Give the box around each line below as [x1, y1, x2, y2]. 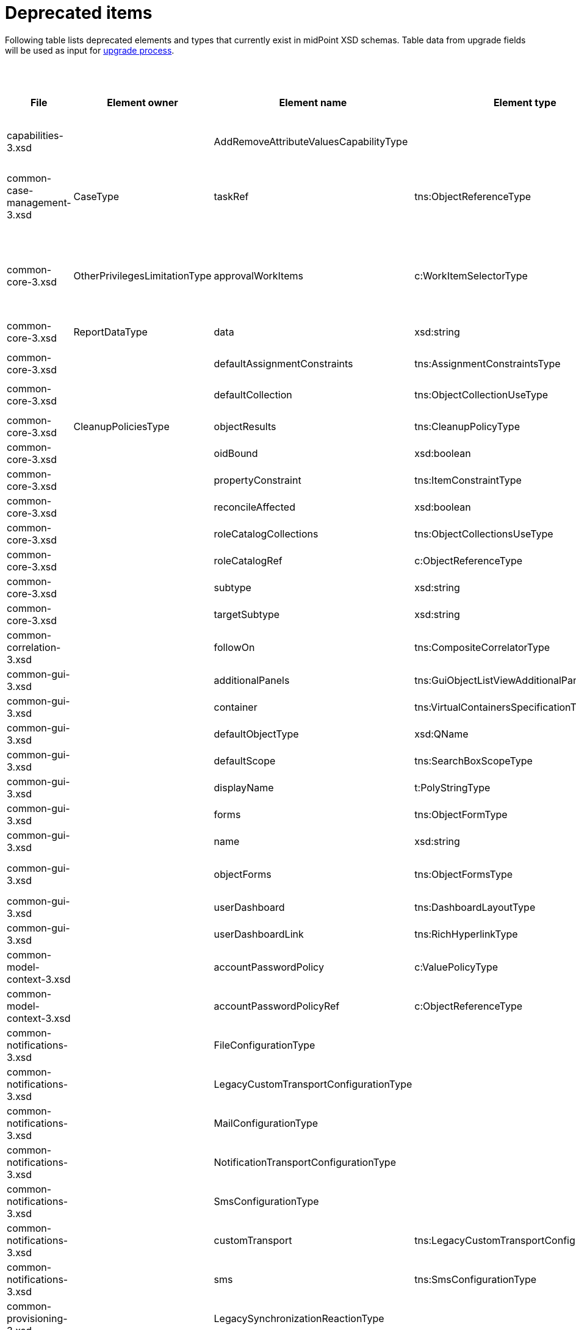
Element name [279, 96, 347, 109]
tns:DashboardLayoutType [414, 900, 536, 913]
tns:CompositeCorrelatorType [414, 641, 550, 653]
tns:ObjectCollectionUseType [414, 389, 549, 401]
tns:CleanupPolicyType [414, 420, 520, 433]
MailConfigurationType [214, 1116, 319, 1129]
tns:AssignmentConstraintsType [414, 357, 561, 370]
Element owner [107, 96, 178, 109]
